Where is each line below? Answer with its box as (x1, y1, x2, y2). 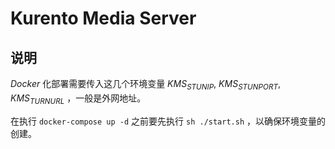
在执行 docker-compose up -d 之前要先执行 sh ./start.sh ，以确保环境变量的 (10, 115, 327, 127)
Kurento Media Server (10, 7, 197, 30)
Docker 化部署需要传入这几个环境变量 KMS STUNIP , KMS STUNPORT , (10, 78, 281, 92)
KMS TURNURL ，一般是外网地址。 (10, 92, 147, 106)
